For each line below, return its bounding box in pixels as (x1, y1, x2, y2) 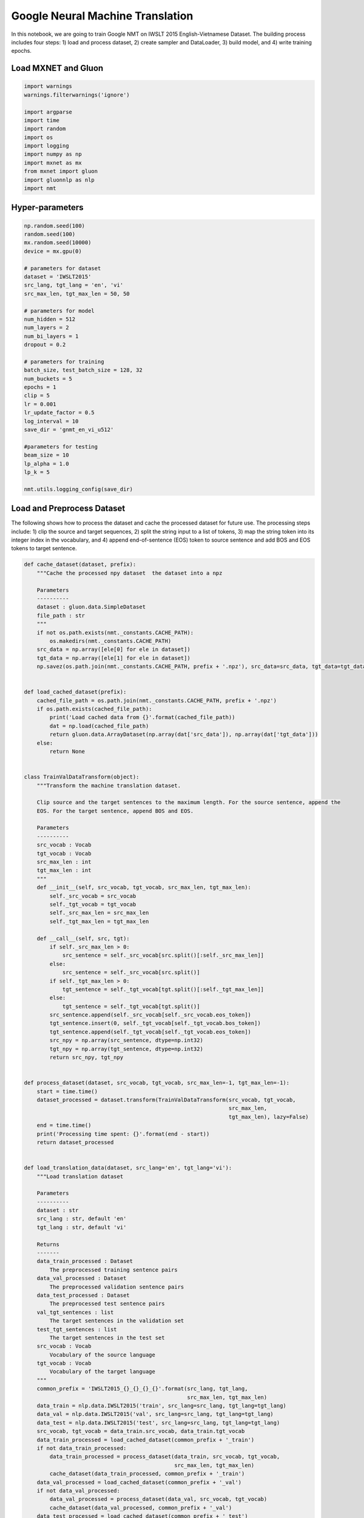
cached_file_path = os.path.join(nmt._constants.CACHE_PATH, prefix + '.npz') (36, 697, 277, 704)
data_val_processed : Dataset (36, 1275, 127, 1282)
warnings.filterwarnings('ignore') (24, 91, 130, 98)
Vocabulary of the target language (49, 1368, 156, 1375)
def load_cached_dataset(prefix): (24, 689, 127, 695)
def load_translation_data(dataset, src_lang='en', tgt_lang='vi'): (24, 1165, 232, 1171)
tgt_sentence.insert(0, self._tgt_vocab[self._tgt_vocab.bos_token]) (49, 1020, 261, 1027)
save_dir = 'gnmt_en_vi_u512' (24, 426, 114, 433)
